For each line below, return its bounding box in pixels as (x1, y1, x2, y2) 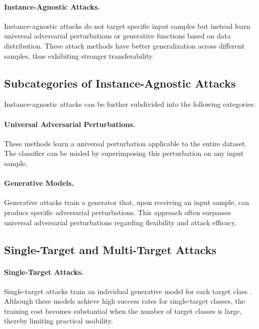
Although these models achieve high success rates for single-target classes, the (4, 296, 245, 306)
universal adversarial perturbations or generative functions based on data (4, 30, 231, 41)
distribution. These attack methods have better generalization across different (4, 40, 245, 51)
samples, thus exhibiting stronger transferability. (4, 50, 154, 61)
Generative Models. (4, 178, 74, 188)
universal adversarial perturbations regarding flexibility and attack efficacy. (4, 217, 237, 227)
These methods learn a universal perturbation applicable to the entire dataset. (4, 138, 247, 148)
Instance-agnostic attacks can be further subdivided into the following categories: (4, 99, 255, 109)
